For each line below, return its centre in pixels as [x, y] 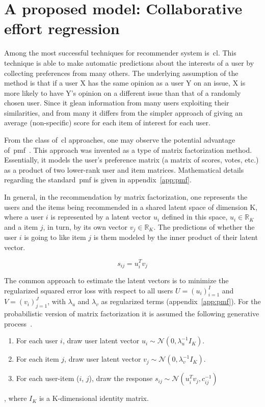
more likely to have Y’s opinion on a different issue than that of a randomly [123, 92]
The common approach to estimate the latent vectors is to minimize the [116, 280]
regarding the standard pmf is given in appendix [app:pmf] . [98, 180]
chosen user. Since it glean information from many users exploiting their [117, 103]
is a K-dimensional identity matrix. [94, 398]
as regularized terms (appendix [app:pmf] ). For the [181, 301]
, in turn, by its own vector [85, 226]
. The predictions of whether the [204, 226]
